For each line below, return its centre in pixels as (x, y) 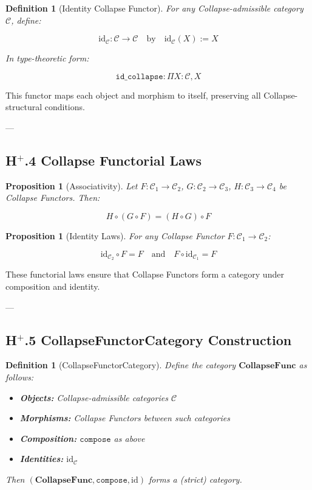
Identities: (42, 459)
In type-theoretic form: (47, 58)
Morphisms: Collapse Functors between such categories (125, 418)
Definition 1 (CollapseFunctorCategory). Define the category (121, 365)
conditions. (65, 107)
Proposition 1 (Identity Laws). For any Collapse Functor (115, 235)
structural (24, 107)
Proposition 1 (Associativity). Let (72, 185)
